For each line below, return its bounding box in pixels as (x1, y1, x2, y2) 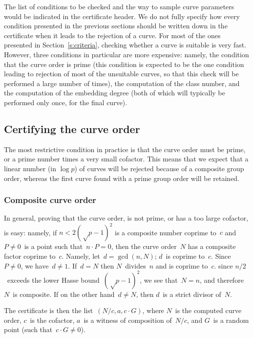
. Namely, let (62, 251, 100, 261)
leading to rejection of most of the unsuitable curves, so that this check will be (4, 68, 239, 79)
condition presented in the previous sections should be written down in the (4, 21, 228, 31)
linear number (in (4, 163, 57, 173)
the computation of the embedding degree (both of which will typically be (4, 88, 225, 98)
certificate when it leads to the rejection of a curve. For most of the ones (4, 30, 221, 40)
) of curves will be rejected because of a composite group (74, 163, 244, 173)
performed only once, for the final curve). (4, 97, 127, 107)
